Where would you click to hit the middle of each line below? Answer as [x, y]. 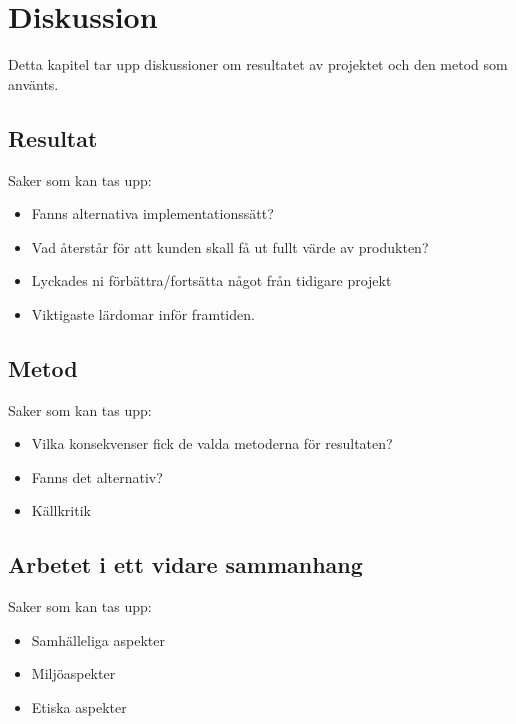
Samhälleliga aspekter [98, 639]
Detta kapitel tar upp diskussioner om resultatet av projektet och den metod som [258, 64]
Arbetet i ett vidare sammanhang [185, 564]
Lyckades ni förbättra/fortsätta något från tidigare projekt [211, 280]
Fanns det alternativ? [97, 476]
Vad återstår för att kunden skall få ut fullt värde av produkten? [230, 246]
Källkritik [61, 510]
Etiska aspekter [79, 707]
